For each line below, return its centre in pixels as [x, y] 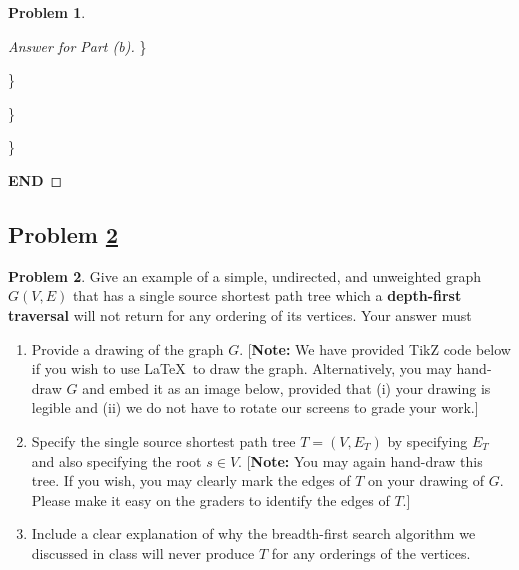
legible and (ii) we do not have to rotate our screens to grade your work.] [255, 407]
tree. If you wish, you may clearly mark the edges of [191, 480]
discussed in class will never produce [143, 552]
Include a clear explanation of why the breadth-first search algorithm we [253, 533]
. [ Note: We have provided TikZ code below [375, 348]
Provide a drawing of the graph [127, 348]
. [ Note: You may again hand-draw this [360, 460]
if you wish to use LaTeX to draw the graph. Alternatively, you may [241, 368]
